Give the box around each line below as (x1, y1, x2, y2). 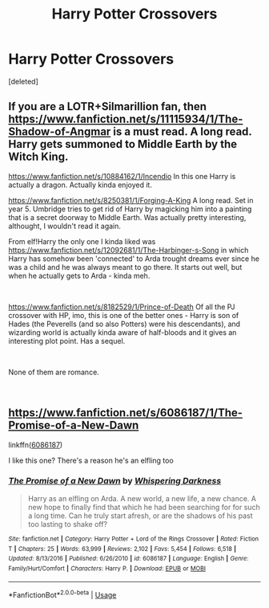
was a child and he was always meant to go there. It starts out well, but (8, 262, 243, 271)
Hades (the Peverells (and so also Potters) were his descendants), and (8, 319, 241, 328)
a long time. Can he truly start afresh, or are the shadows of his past (27, 511, 254, 520)
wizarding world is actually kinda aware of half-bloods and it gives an (8, 327, 237, 337)
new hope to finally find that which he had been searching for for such (27, 502, 260, 512)
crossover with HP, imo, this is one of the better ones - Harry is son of (8, 310, 239, 320)
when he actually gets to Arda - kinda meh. (8, 271, 151, 280)
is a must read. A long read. (113, 125, 252, 139)
